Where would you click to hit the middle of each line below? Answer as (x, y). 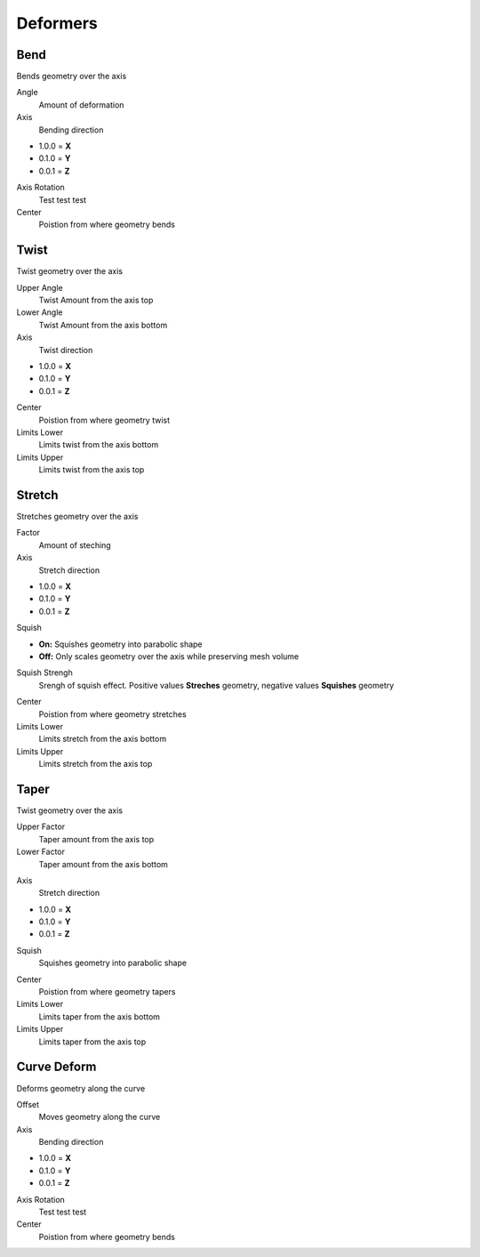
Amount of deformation (81, 105)
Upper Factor (41, 826)
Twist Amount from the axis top (96, 300)
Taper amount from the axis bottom (104, 864)
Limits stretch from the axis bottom (103, 739)
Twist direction (66, 350)
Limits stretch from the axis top (96, 764)
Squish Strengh (44, 673)
